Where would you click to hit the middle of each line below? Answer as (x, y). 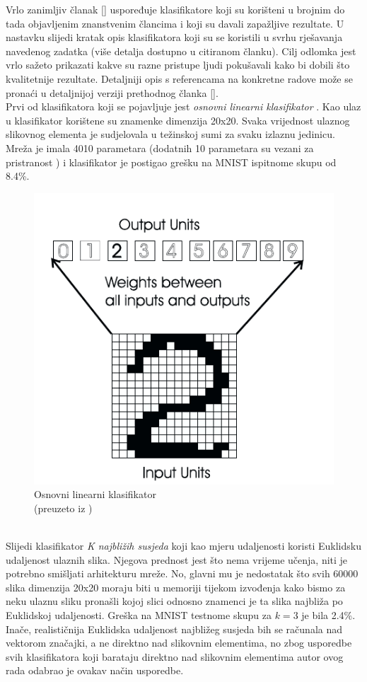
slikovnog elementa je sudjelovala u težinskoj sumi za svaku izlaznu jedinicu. (170, 134)
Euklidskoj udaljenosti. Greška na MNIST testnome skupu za (139, 614)
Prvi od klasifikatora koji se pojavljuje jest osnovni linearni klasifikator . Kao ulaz (183, 106)
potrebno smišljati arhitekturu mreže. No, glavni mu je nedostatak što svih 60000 (182, 573)
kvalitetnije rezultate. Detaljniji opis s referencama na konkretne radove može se (179, 78)
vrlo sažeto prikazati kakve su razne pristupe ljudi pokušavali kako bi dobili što (178, 65)
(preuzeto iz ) (63, 508)
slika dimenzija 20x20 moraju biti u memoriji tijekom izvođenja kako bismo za (176, 587)
